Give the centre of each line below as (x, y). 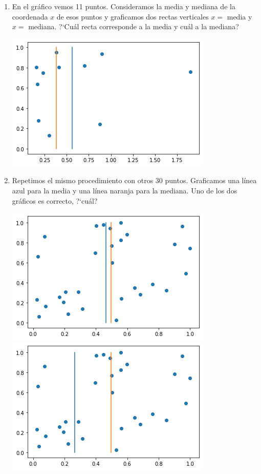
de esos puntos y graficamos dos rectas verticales (133, 16)
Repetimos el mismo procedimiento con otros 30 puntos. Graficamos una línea (134, 180)
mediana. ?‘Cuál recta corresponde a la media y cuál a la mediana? (134, 26)
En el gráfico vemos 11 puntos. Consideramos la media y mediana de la (124, 6)
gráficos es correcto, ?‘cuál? (55, 200)
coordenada (30, 16)
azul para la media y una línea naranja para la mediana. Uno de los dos (125, 190)
